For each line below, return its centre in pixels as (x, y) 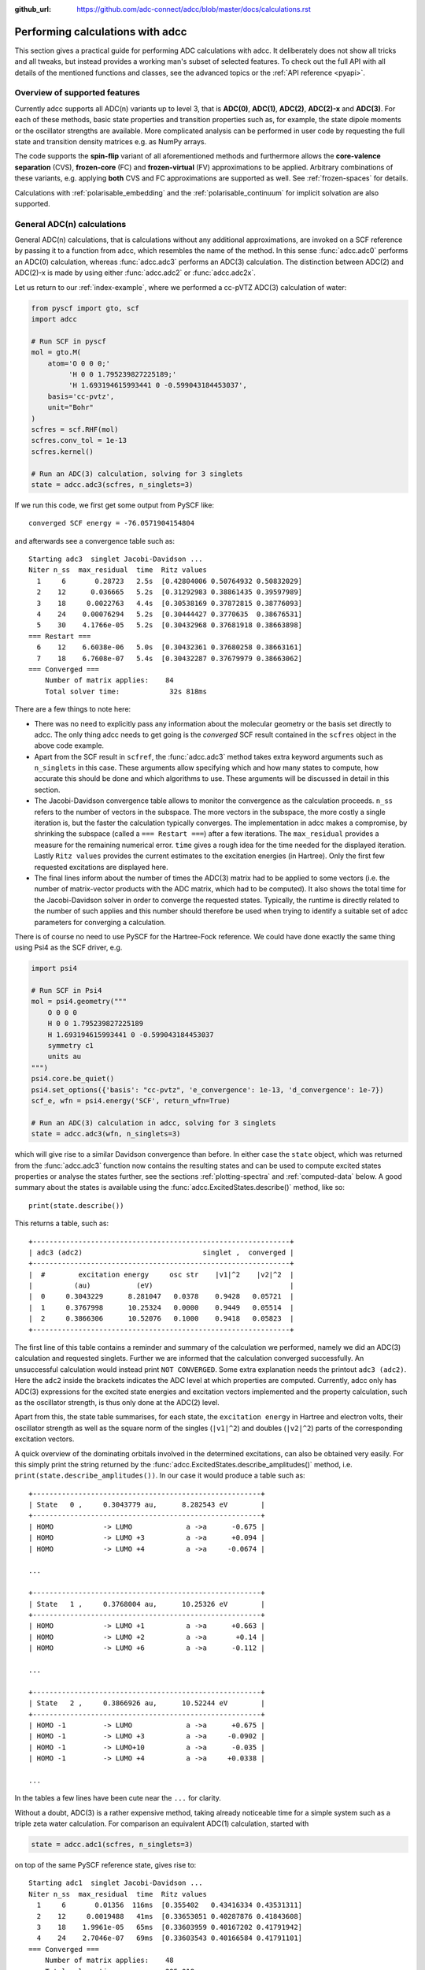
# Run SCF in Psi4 (67, 991)
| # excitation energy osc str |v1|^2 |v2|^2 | (161, 1274)
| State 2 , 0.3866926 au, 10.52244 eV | (147, 1703)
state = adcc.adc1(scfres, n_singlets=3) (112, 1845)
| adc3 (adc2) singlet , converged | (161, 1252)
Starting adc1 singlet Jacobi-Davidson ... (116, 1883)
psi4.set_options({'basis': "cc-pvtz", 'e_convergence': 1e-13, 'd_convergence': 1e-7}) (208, 1090)
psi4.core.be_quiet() (73, 1079)
